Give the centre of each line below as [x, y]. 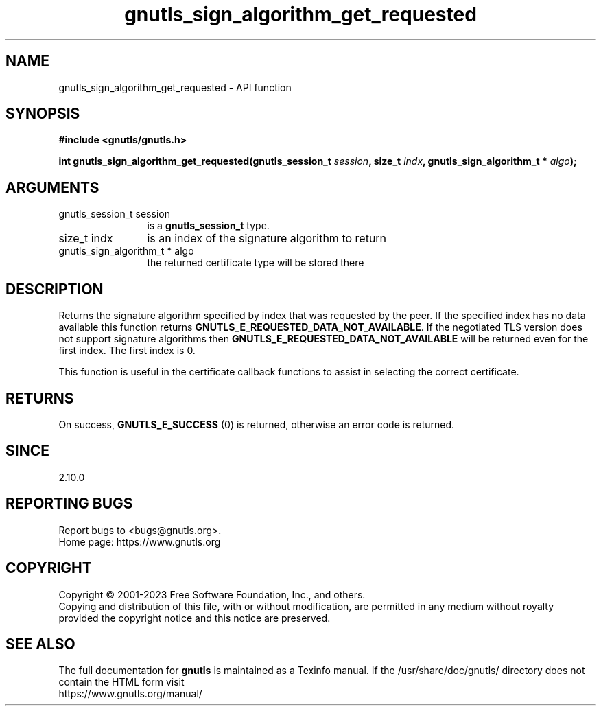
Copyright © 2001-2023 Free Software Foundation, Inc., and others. [212, 594]
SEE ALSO [40, 644]
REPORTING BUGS [69, 504]
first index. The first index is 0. [127, 351]
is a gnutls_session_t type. [208, 226]
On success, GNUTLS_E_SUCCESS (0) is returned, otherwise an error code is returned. [257, 424]
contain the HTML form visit [121, 682]
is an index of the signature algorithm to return [267, 238]
